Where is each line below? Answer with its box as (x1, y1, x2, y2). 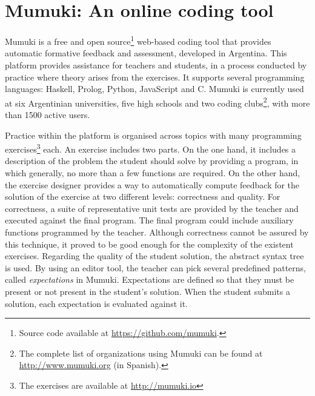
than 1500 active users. (5, 108, 90, 120)
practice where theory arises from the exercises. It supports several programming (5, 70, 305, 83)
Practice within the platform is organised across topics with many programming (5, 128, 302, 141)
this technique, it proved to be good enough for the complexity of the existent (5, 237, 294, 250)
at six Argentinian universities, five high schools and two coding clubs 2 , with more (5, 94, 310, 109)
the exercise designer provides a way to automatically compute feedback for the (5, 178, 300, 191)
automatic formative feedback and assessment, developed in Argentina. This (5, 47, 287, 59)
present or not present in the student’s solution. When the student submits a (5, 285, 290, 297)
